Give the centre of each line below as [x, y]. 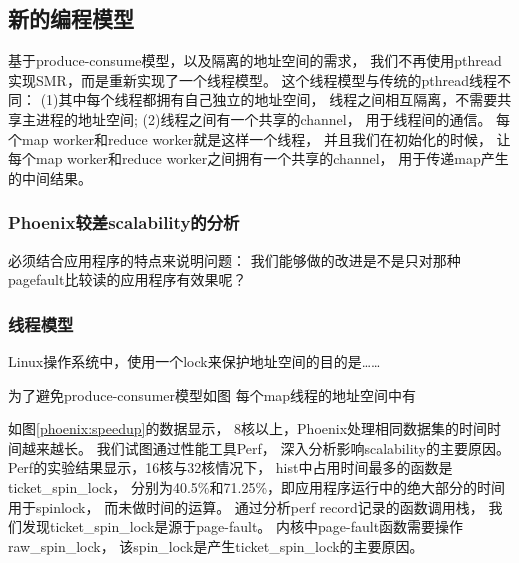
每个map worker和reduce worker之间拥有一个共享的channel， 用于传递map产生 [258, 158]
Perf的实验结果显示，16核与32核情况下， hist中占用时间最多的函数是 [230, 467]
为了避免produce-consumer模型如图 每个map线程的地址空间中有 [212, 394]
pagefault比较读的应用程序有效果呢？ [127, 279]
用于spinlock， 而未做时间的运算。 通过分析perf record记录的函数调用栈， [246, 506]
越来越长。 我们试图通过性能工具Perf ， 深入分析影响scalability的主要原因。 [265, 447]
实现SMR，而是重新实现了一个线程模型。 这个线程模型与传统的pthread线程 [253, 79]
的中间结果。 [50, 177]
